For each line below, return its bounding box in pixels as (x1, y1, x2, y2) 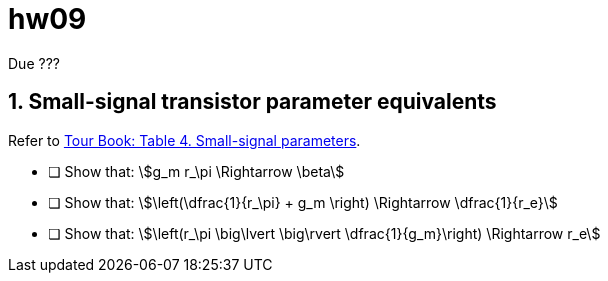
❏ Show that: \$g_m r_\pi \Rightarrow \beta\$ (48, 162, 345, 180)
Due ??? (8, 54, 60, 72)
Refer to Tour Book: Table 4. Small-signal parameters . (8, 131, 361, 149)
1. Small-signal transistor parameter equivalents (8, 89, 497, 115)
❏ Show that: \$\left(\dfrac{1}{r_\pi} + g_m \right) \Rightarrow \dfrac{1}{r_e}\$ (48, 193, 558, 211)
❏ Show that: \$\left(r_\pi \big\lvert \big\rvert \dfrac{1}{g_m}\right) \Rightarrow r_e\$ (48, 224, 601, 242)
